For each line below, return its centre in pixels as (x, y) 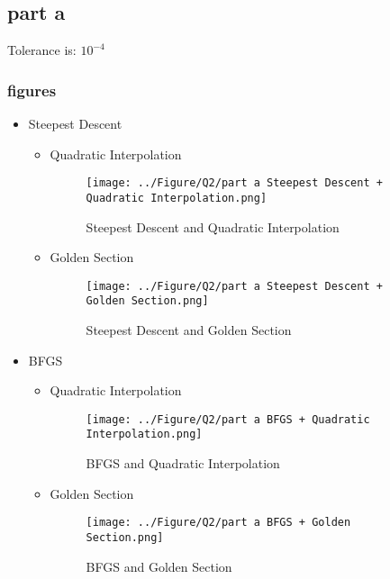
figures (32, 90)
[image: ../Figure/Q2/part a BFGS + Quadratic (228, 419)
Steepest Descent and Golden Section (189, 330)
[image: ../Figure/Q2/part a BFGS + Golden (218, 523)
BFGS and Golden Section (159, 566)
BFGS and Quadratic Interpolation (183, 463)
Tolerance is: (42, 50)
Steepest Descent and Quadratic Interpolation (213, 226)
